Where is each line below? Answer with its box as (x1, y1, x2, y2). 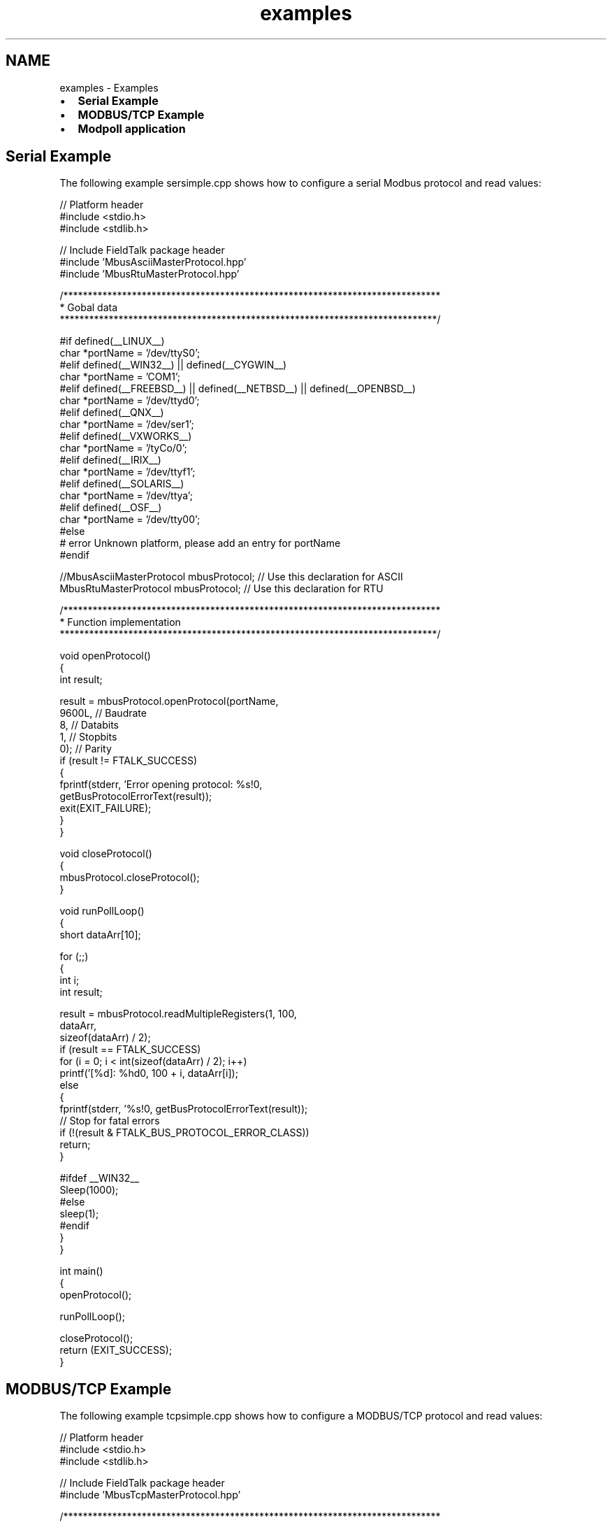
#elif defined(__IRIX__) (59, 454, 161, 466)
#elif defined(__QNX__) (59, 406, 164, 419)
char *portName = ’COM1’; (59, 371, 180, 383)
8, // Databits (59, 719, 119, 731)
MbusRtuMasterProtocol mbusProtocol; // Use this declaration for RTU (59, 582, 384, 595)
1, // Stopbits (59, 731, 117, 743)
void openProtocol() (59, 650, 151, 662)
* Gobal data (59, 301, 118, 314)
